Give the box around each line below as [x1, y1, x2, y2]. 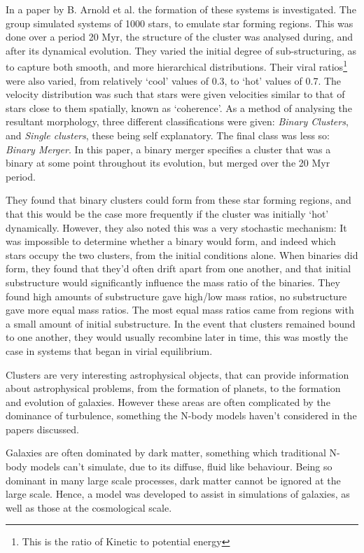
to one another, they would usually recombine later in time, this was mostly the [6, 330, 348, 344]
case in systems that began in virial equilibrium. [6, 343, 213, 358]
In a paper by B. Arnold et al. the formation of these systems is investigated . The [6, 2, 356, 16]
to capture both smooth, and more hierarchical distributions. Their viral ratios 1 [6, 57, 347, 74]
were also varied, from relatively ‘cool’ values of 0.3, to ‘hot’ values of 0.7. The [6, 73, 342, 87]
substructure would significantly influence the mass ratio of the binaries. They [6, 274, 340, 289]
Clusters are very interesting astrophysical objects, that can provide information [6, 367, 349, 381]
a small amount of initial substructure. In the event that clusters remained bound [6, 316, 356, 330]
